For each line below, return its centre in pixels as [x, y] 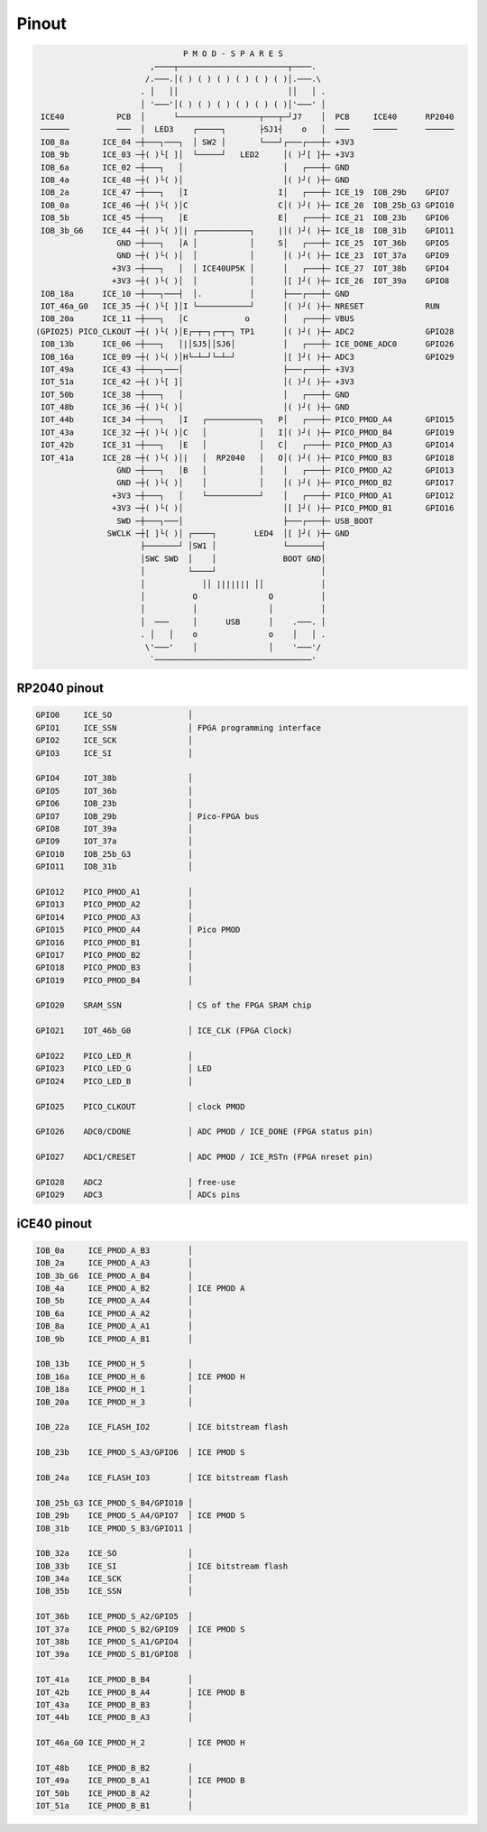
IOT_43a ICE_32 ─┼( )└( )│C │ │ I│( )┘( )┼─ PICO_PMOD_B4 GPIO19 [248, 432]
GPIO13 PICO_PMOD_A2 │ [114, 905]
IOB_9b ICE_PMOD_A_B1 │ [114, 1339]
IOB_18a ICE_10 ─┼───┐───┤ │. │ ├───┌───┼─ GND [195, 294]
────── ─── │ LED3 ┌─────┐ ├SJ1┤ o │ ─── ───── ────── [248, 129]
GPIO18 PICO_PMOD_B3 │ [114, 968]
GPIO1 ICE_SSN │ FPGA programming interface [179, 727]
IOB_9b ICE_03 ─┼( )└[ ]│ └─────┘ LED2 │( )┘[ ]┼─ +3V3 [198, 155]
